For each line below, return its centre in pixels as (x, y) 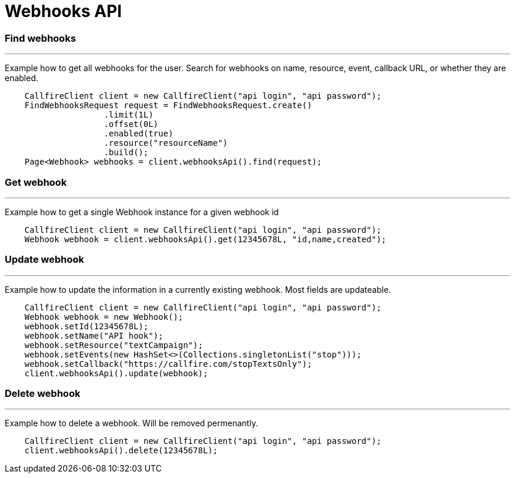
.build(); (126, 153)
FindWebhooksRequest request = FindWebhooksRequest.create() (168, 106)
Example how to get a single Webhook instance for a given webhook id (142, 212)
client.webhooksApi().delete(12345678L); (121, 451)
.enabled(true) (138, 134)
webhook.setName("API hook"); (94, 335)
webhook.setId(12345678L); (86, 326)
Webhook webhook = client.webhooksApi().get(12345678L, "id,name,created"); (205, 239)
